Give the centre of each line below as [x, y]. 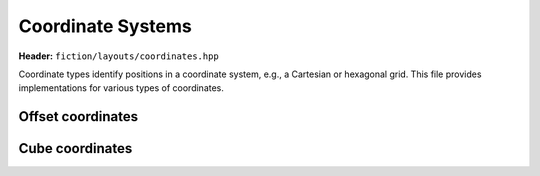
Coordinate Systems [105, 26]
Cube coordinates [75, 148]
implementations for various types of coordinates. [121, 88]
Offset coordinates [78, 116]
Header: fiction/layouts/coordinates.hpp [118, 56]
